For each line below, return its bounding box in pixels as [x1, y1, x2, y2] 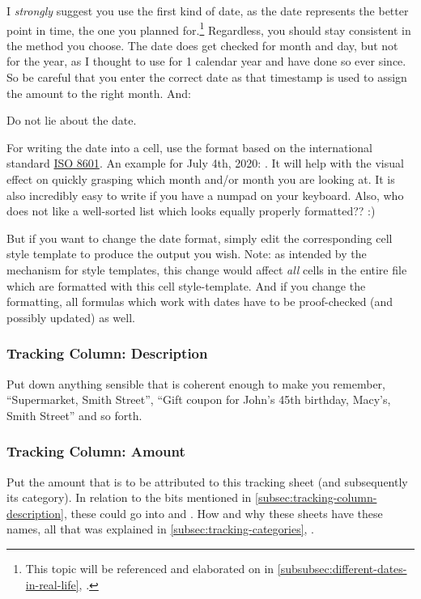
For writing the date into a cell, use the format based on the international [6, 138, 373, 155]
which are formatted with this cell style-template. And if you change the [6, 277, 366, 294]
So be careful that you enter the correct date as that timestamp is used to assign [6, 69, 407, 86]
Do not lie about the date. [6, 112, 137, 129]
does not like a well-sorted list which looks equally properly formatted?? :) [6, 202, 376, 219]
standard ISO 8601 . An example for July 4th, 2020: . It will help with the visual [6, 155, 404, 172]
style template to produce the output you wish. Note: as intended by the [6, 245, 367, 262]
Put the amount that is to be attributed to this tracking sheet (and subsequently [6, 473, 408, 490]
